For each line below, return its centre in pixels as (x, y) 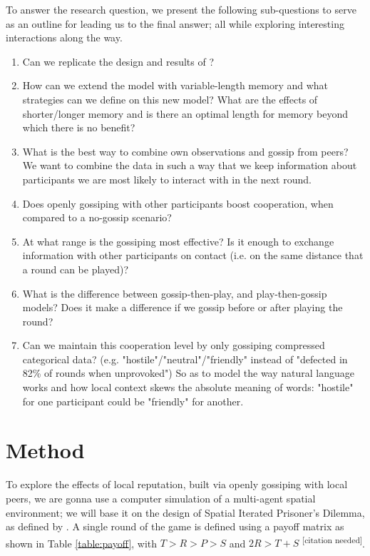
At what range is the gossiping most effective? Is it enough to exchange (178, 241)
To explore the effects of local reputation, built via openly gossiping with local (177, 484)
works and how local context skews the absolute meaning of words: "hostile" (188, 387)
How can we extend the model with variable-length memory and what (175, 85)
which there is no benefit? (79, 127)
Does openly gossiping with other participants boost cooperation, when (178, 203)
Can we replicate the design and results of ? (118, 61)
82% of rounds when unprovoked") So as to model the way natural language (188, 373)
